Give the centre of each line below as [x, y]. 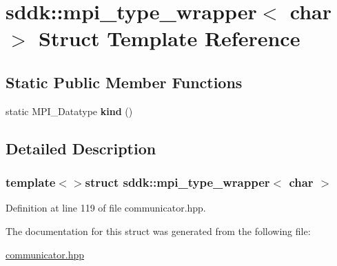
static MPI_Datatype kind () [69, 111]
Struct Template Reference [170, 38]
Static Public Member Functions [124, 82]
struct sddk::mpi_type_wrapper [177, 182]
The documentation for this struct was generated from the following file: [158, 231]
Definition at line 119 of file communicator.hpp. [106, 208]
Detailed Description [81, 148]
